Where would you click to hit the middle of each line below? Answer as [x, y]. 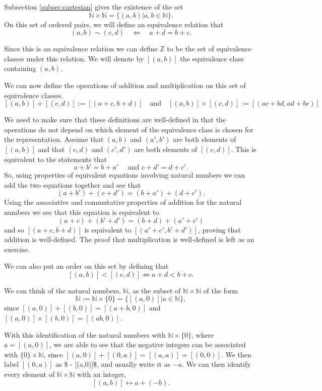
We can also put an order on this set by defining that [86, 266]
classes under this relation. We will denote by [74, 58]
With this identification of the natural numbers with [85, 334]
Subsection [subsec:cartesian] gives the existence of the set [94, 7]
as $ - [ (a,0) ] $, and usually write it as [113, 364]
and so [14, 229]
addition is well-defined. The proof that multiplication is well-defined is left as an [129, 239]
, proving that [219, 229]
